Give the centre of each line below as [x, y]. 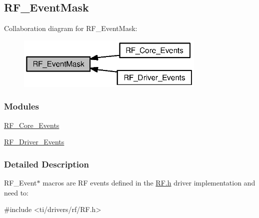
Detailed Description [46, 164]
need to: [16, 192]
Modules [21, 106]
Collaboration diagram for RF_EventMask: [71, 28]
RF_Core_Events [32, 125]
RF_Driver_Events [34, 142]
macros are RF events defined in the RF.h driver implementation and [149, 183]
